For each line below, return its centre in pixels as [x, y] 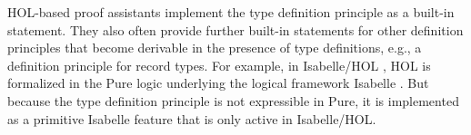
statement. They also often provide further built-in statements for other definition [235, 29]
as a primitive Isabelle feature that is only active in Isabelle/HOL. [192, 118]
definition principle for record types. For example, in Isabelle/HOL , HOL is [219, 65]
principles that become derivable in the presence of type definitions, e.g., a [215, 48]
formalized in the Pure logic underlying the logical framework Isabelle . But [218, 83]
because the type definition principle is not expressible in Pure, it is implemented [233, 100]
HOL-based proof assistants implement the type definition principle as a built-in [231, 12]
